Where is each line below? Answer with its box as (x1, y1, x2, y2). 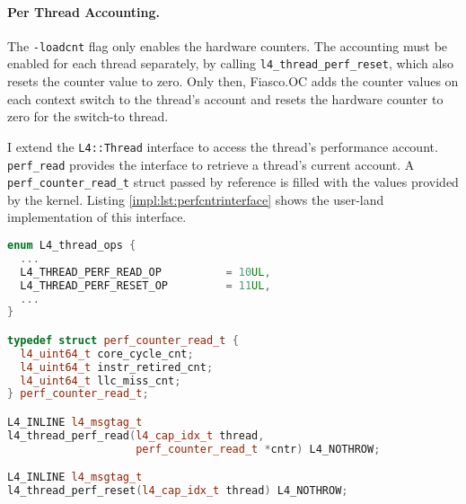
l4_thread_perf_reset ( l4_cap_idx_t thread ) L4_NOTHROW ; (7, 484, 348, 498)
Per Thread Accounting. (7, 2, 160, 21)
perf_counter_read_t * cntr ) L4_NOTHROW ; (136, 442, 381, 455)
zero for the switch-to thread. (7, 107, 169, 126)
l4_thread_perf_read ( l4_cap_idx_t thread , (7, 429, 265, 442)
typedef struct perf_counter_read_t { (7, 333, 239, 347)
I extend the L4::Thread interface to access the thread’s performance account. (7, 137, 438, 155)
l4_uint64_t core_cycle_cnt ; (20, 347, 194, 360)
